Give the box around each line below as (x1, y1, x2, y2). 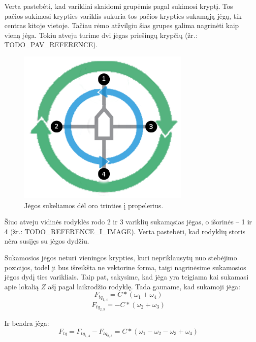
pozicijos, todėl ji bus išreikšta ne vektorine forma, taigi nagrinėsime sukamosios (4, 262, 246, 272)
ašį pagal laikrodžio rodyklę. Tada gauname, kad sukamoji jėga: (48, 281, 240, 291)
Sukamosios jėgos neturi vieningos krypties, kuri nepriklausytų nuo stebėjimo (4, 252, 237, 262)
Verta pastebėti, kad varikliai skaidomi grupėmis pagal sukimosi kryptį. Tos (4, 1, 233, 11)
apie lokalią (4, 281, 39, 291)
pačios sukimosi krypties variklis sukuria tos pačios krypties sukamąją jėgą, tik (4, 10, 242, 21)
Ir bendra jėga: (4, 318, 49, 328)
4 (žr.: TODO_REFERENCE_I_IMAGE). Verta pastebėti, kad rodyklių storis (4, 226, 246, 236)
